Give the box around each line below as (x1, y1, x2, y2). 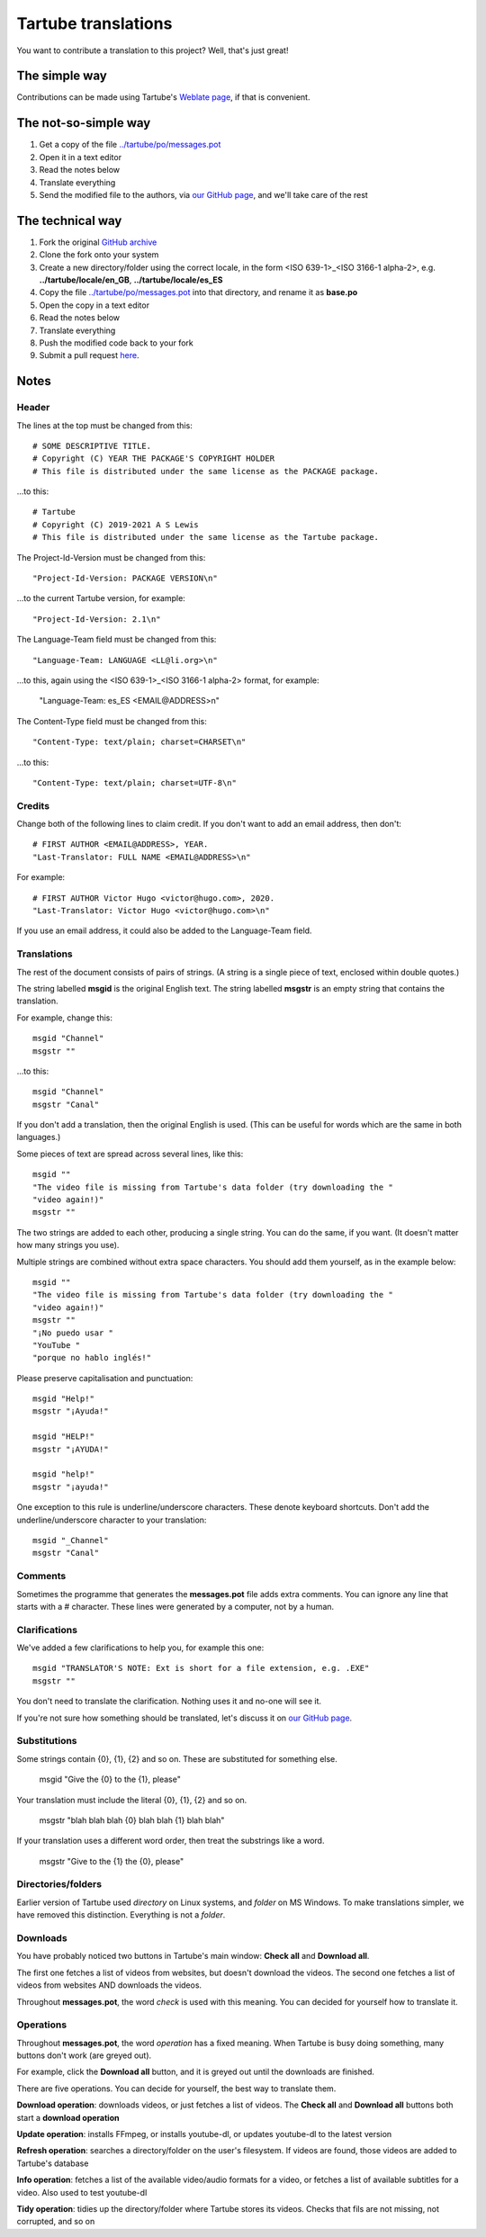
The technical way (16, 212, 122, 229)
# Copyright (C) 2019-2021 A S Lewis (32, 519, 200, 530)
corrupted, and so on (16, 2216, 95, 2227)
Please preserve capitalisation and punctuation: (16, 1372, 193, 1383)
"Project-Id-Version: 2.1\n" (32, 614, 161, 624)
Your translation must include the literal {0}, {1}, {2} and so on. (16, 1794, 247, 1805)
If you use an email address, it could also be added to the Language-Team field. (16, 925, 312, 936)
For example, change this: (16, 1012, 112, 1023)
